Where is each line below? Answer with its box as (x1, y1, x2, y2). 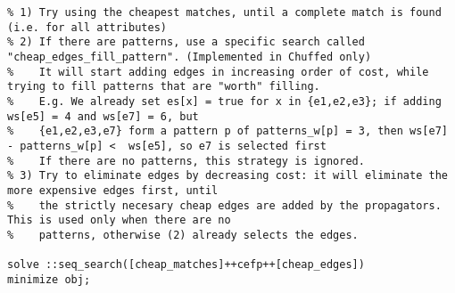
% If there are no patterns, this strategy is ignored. (7, 154, 365, 167)
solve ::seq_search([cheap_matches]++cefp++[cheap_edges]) (7, 258, 365, 272)
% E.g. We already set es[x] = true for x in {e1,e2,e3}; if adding (7, 94, 442, 108)
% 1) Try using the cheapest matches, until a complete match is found (7, 6, 442, 19)
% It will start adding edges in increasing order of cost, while (7, 65, 429, 78)
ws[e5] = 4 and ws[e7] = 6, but (7, 110, 199, 123)
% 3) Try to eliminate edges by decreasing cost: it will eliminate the (7, 169, 448, 183)
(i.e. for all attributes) (7, 20, 167, 34)
